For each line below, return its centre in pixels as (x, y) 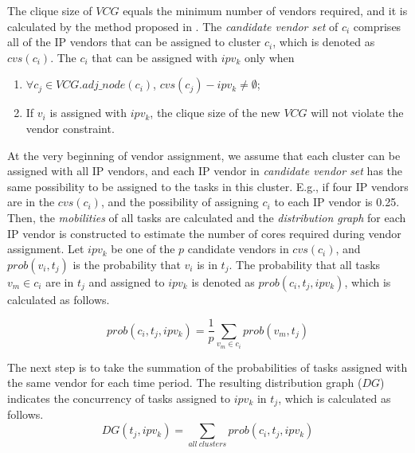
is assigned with (88, 113)
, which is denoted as (324, 42)
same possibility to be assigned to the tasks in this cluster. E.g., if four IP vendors (208, 186)
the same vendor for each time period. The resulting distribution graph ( (185, 383)
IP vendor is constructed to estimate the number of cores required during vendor (204, 233)
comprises (377, 26)
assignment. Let (46, 249)
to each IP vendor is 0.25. (337, 202)
